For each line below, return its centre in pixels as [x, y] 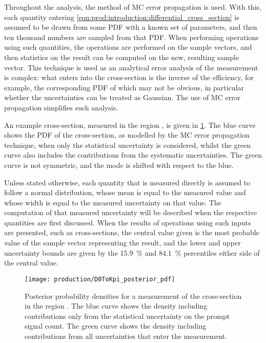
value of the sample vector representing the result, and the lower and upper [122, 243]
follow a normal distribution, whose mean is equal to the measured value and [125, 192]
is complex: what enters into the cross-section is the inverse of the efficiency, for [129, 77]
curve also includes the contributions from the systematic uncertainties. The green [133, 155]
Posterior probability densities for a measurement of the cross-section [133, 296]
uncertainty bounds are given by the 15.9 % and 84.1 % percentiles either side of [132, 252]
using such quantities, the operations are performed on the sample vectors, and [128, 47]
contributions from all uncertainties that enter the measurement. [126, 336]
